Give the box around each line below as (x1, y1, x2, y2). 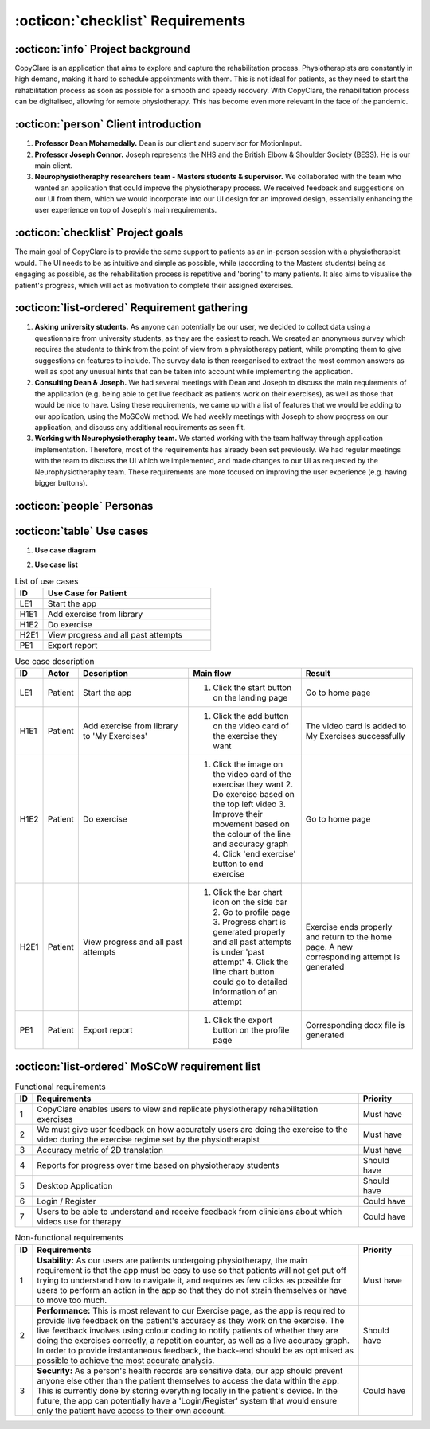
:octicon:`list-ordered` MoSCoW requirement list (14, 1060, 261, 1073)
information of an (213, 986, 278, 998)
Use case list (34, 560, 79, 569)
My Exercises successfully (305, 731, 405, 742)
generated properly (213, 927, 286, 938)
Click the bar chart (213, 887, 283, 898)
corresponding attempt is (305, 951, 401, 962)
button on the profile (213, 1025, 290, 1036)
